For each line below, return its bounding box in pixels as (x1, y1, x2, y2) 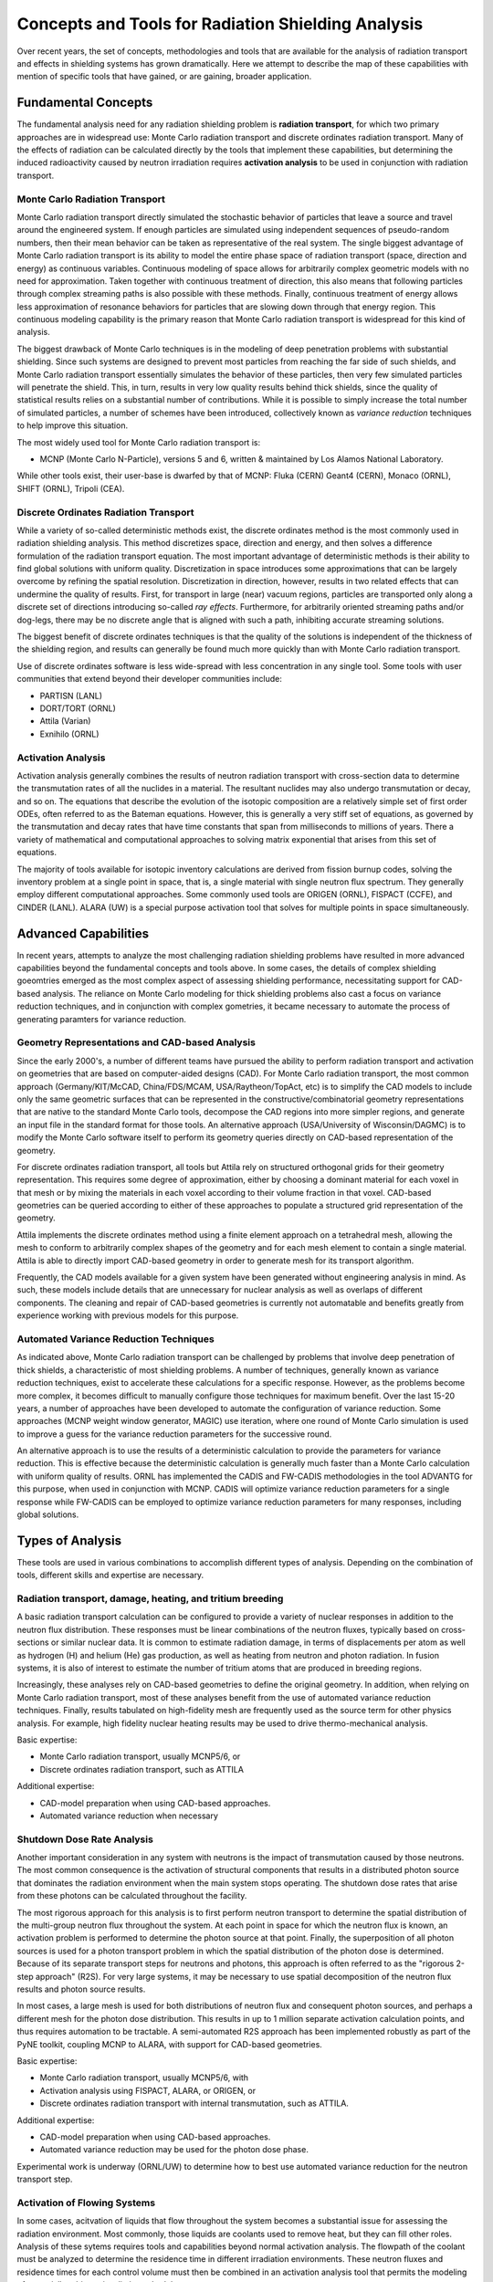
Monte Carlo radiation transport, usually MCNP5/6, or (39, 1751, 241, 1762)
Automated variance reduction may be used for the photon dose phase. (39, 2144, 309, 2155)
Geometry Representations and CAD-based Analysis (16, 1036, 256, 1049)
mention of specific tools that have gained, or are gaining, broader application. (16, 71, 312, 82)
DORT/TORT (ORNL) (39, 703, 116, 714)
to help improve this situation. (16, 420, 128, 431)
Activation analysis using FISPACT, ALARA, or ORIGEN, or (39, 2085, 256, 2096)
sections (16, 1637, 49, 1648)
